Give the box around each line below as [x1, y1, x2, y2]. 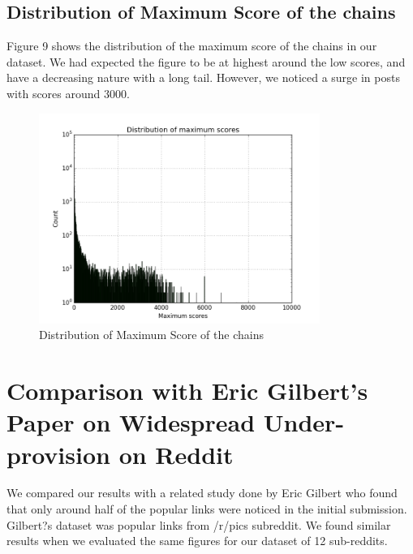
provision [6, 437, 110, 470]
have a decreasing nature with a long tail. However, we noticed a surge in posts [6, 69, 400, 86]
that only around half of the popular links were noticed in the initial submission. [6, 500, 407, 517]
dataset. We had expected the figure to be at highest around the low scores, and [6, 53, 406, 70]
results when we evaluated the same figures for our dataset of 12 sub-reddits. [6, 532, 388, 549]
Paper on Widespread [6, 406, 256, 439]
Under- [263, 406, 345, 439]
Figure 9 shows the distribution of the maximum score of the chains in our [6, 37, 377, 54]
